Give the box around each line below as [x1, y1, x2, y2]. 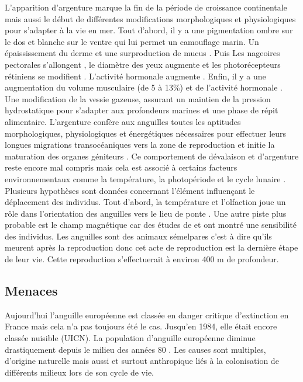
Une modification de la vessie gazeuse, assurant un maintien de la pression [5, 92, 271, 105]
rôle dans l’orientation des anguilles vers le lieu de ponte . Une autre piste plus [5, 207, 287, 219]
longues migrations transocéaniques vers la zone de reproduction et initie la [5, 138, 275, 151]
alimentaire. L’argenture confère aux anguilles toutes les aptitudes [5, 115, 241, 127]
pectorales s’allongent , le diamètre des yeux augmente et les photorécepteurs [5, 58, 281, 70]
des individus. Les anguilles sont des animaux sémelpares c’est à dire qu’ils [5, 230, 272, 242]
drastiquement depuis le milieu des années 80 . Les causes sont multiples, [5, 343, 266, 355]
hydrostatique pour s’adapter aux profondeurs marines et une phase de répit [5, 104, 278, 116]
